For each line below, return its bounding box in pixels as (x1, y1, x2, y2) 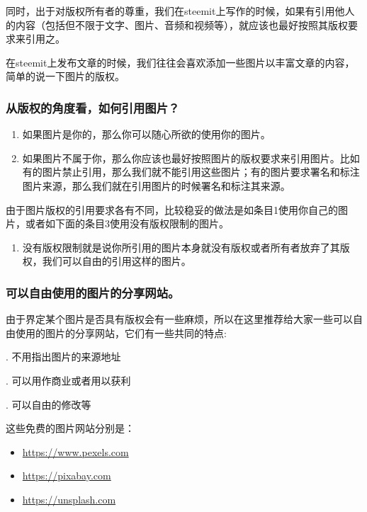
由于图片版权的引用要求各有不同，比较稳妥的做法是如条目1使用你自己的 (6, 202, 338, 217)
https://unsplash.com (22, 491, 116, 506)
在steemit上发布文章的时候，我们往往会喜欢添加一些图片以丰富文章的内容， (6, 55, 355, 69)
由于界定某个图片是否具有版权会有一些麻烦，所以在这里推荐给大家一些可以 (6, 312, 353, 326)
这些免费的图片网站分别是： (6, 421, 135, 436)
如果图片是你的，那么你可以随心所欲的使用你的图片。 (22, 127, 271, 142)
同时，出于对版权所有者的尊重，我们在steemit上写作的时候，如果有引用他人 (6, 4, 355, 18)
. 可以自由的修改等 (6, 397, 91, 411)
